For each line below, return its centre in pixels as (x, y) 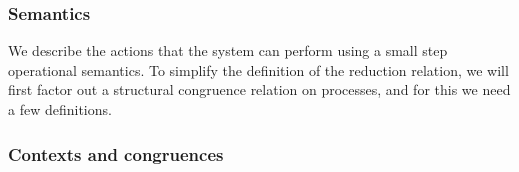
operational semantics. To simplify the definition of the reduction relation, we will (258, 69)
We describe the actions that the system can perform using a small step (228, 50)
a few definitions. (60, 109)
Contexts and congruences (116, 153)
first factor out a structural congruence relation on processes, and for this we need (259, 89)
